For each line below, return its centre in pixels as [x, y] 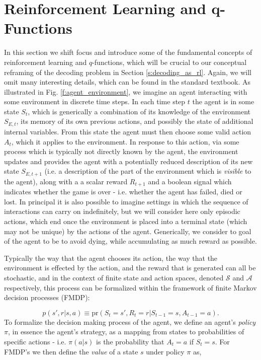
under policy [165, 351]
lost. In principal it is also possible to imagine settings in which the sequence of [126, 201]
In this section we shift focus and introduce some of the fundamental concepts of [128, 52]
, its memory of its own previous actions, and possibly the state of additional [135, 121]
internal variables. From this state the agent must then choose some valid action [128, 131]
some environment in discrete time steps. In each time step [95, 101]
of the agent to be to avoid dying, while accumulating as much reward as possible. [130, 241]
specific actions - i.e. [35, 341]
